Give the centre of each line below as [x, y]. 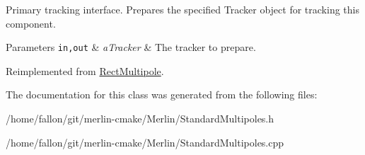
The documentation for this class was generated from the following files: [162, 94]
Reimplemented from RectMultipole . [85, 70]
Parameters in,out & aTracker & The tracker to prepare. [131, 47]
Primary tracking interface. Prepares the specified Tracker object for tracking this [182, 9]
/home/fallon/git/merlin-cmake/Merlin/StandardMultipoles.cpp [145, 142]
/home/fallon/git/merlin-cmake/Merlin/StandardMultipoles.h [140, 119]
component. [31, 23]
